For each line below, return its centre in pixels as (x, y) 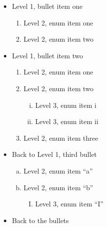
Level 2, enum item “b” (58, 187)
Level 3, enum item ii (67, 121)
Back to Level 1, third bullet (54, 154)
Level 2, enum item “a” (58, 170)
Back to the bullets (40, 220)
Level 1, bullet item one (47, 6)
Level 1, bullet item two (47, 55)
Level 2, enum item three (61, 138)
